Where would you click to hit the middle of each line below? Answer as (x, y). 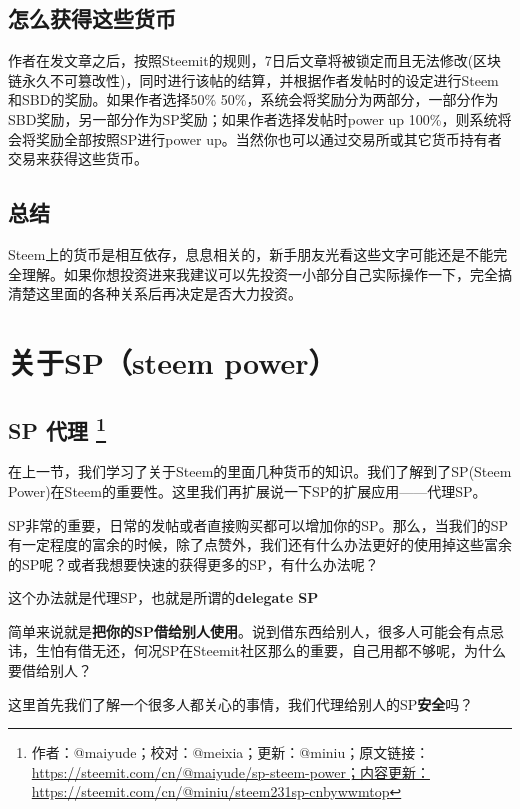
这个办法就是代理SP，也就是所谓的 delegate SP (163, 597)
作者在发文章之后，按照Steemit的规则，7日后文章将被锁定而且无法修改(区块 (255, 60)
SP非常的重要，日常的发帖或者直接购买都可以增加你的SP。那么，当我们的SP (258, 524)
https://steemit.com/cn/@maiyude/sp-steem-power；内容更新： (230, 771)
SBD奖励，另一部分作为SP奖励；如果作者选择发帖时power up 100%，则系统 (253, 118)
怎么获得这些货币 (92, 18)
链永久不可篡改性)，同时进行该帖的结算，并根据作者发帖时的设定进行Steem (253, 79)
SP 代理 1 (57, 427)
